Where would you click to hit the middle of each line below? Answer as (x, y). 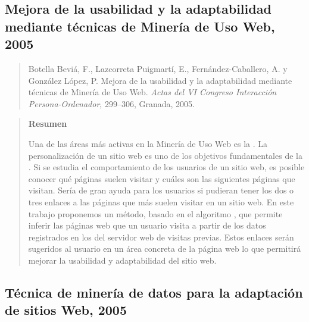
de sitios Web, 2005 (66, 310)
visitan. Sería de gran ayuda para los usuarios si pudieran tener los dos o (161, 190)
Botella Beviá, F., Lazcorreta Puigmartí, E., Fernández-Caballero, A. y (158, 68)
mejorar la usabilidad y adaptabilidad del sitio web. (122, 260)
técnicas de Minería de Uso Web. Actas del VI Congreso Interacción (152, 92)
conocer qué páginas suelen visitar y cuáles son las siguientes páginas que (162, 178)
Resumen (48, 124)
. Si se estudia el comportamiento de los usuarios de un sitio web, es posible (166, 167)
